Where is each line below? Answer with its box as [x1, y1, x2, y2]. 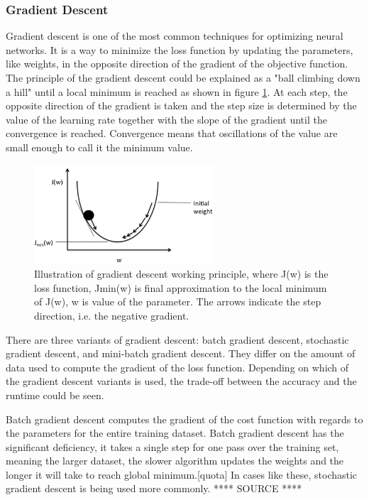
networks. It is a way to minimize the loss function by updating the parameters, [6, 42, 353, 57]
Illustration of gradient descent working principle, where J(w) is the [34, 266, 329, 281]
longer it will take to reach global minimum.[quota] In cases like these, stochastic [6, 467, 358, 482]
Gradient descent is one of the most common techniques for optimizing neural [6, 28, 343, 43]
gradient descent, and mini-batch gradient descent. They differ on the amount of [6, 346, 356, 361]
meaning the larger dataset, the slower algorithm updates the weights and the [6, 453, 344, 468]
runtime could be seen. [6, 387, 104, 402]
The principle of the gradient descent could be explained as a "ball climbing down [6, 70, 360, 85]
